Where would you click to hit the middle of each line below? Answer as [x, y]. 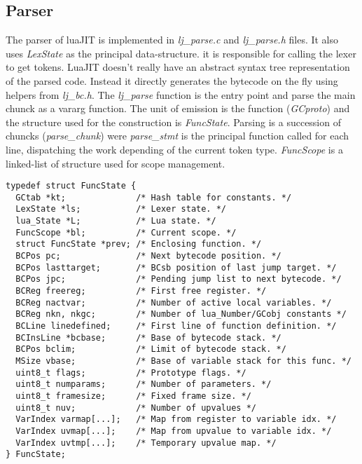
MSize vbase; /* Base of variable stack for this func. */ [183, 361]
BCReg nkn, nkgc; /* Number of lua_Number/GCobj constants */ [181, 314]
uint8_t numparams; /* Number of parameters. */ [144, 384]
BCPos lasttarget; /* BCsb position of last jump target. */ [176, 267]
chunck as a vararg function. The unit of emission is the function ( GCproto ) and [178, 108]
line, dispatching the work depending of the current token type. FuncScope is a [174, 149]
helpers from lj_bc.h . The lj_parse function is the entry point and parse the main [181, 94]
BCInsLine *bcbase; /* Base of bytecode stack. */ [148, 337]
